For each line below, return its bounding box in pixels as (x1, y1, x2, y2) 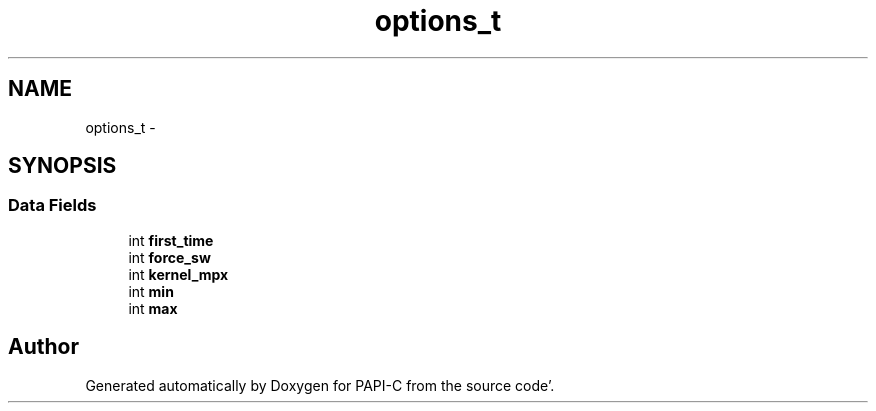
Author (8, 334, 79, 360)
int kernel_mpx (128, 265, 229, 283)
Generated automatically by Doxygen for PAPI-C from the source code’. (85, 376, 555, 394)
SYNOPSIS (8, 153, 117, 179)
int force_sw (128, 248, 211, 266)
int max (128, 299, 178, 317)
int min (128, 282, 174, 300)
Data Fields (8, 195, 97, 216)
